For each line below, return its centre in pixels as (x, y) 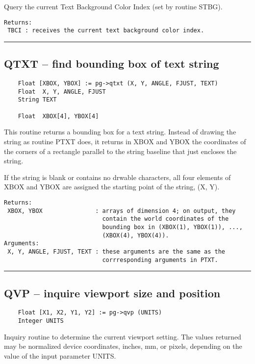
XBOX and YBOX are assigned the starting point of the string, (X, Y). (112, 187)
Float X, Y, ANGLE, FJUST (62, 91)
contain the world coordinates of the (166, 219)
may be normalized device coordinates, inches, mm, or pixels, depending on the (123, 346)
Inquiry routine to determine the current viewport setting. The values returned (123, 336)
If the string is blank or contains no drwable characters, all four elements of (117, 177)
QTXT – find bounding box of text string (112, 64)
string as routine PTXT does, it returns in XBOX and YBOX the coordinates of (125, 141)
